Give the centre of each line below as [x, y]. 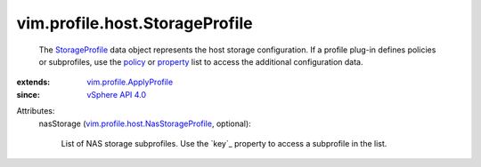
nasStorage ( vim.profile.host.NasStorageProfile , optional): [145, 123]
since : [28, 94]
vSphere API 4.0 [117, 94]
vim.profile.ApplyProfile [130, 82]
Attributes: [36, 111]
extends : [33, 82]
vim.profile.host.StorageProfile [135, 23]
